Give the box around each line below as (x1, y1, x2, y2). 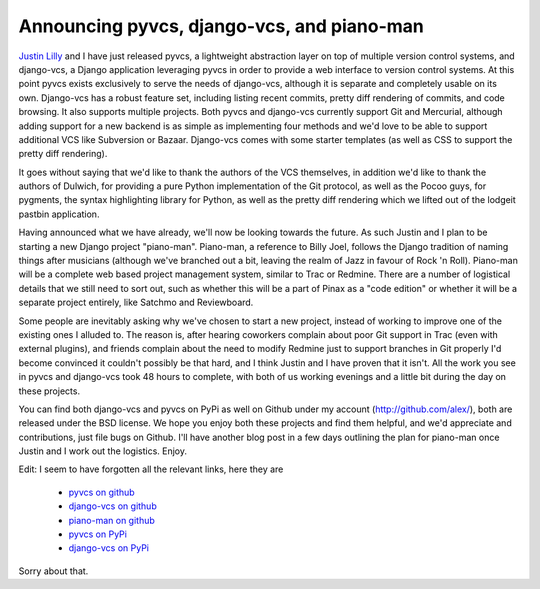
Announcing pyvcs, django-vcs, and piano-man (18, 15, 425, 37)
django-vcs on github (68, 500, 157, 512)
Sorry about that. (18, 565, 89, 577)
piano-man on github (68, 514, 155, 526)
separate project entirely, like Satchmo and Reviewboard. (18, 296, 254, 309)
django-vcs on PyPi (68, 542, 150, 554)
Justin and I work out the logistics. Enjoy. (18, 445, 188, 457)
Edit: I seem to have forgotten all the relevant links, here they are (18, 463, 284, 475)
